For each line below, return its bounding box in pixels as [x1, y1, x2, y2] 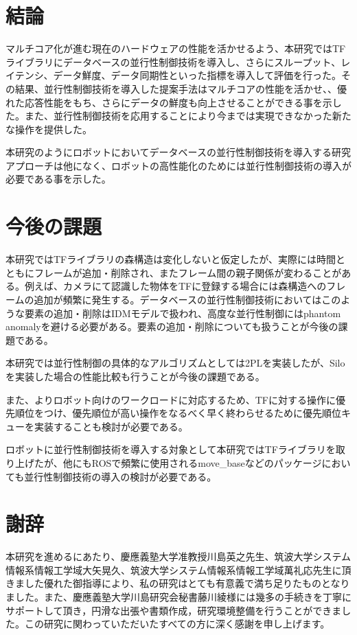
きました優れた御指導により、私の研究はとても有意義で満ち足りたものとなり [5, 576, 350, 590]
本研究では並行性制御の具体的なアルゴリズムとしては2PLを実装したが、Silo [5, 356, 345, 370]
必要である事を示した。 [5, 172, 111, 186]
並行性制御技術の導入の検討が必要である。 [24, 469, 217, 483]
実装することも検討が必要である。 [34, 419, 188, 433]
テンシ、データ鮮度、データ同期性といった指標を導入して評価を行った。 [14, 68, 342, 82]
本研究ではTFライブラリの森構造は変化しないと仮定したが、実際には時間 [5, 252, 336, 266]
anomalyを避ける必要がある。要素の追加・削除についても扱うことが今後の [5, 319, 338, 334]
